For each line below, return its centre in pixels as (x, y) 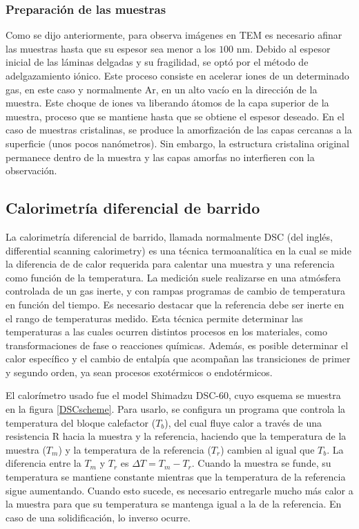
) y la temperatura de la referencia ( (135, 449)
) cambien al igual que (268, 449)
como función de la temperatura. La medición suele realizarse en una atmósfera (173, 277)
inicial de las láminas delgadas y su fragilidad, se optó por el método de (157, 62)
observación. (31, 170)
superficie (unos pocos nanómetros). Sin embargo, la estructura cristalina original (177, 143)
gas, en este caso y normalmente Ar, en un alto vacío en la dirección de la (162, 89)
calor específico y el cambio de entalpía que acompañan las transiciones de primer (178, 359)
